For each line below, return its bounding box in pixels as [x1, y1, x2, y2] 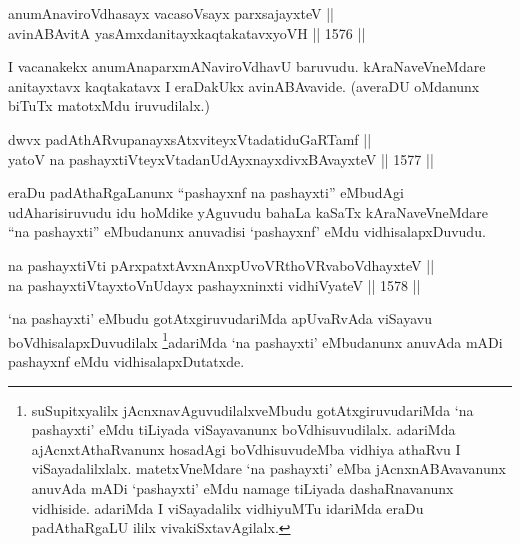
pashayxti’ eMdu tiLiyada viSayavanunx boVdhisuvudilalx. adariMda [31, 419, 456, 440]
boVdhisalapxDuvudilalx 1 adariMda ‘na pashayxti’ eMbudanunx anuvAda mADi [8, 328, 503, 352]
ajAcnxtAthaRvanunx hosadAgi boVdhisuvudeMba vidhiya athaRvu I [31, 438, 461, 459]
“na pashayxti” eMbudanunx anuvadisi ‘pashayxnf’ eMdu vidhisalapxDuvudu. [8, 221, 486, 242]
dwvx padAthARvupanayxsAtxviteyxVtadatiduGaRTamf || [8, 128, 372, 149]
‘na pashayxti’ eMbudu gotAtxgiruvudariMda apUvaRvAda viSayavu [8, 308, 432, 329]
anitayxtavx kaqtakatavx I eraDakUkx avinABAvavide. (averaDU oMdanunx [8, 75, 480, 96]
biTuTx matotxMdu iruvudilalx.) [8, 95, 210, 116]
